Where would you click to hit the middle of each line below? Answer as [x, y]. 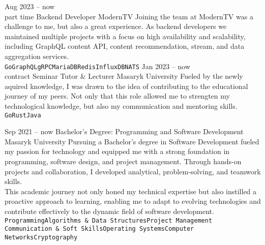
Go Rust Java [23, 115]
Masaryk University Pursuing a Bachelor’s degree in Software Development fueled [132, 141]
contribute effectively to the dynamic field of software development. [109, 211]
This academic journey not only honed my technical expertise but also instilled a [131, 191]
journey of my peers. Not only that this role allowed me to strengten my [117, 96]
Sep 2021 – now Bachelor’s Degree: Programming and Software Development [124, 131]
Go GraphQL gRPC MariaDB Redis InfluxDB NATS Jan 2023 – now [98, 66]
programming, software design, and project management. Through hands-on [123, 161]
